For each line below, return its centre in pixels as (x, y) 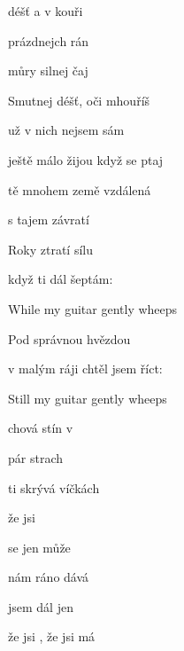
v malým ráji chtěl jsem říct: (85, 369)
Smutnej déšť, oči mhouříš (79, 100)
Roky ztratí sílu (50, 249)
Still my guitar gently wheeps (88, 398)
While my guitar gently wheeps (93, 308)
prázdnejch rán (49, 40)
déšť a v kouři (46, 11)
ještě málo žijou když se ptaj (86, 159)
